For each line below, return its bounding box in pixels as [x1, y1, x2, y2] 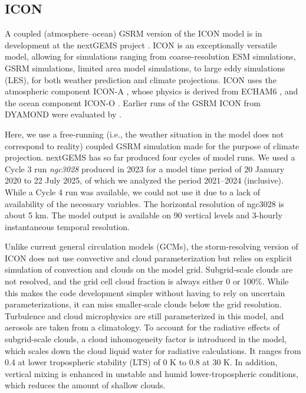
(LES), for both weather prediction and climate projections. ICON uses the [5, 73, 277, 86]
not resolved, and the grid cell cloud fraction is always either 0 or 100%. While [5, 275, 289, 287]
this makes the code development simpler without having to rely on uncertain [5, 286, 285, 299]
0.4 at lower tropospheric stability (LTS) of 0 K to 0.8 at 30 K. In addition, [5, 356, 278, 368]
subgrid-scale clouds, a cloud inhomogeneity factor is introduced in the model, [5, 333, 287, 345]
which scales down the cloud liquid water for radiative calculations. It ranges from [5, 344, 301, 356]
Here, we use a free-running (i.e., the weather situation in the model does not [5, 127, 284, 140]
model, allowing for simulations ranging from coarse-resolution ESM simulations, [5, 50, 296, 63]
